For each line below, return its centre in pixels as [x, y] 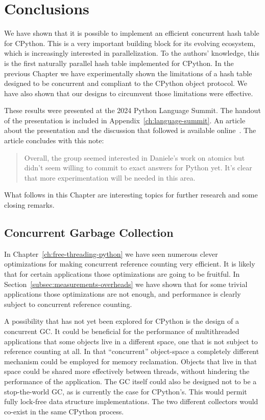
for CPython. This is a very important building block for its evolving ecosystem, [130, 43]
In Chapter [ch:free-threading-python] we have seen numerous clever [111, 253]
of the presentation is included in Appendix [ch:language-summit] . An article [125, 120]
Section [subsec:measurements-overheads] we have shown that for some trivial [126, 284]
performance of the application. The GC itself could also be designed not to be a [130, 381]
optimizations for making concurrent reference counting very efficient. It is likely [130, 264]
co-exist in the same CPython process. [64, 411]
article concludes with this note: [54, 140]
